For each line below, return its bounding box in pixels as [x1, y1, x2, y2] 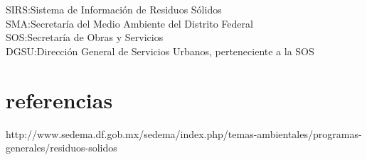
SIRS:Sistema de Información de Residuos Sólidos [6, 2, 222, 16]
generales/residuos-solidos [6, 140, 117, 155]
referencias [6, 85, 113, 114]
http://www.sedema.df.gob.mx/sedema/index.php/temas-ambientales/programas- [6, 126, 362, 141]
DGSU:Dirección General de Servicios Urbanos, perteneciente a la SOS [6, 43, 314, 58]
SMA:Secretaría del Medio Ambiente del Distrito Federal [6, 16, 253, 30]
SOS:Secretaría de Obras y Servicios [6, 30, 164, 45]
